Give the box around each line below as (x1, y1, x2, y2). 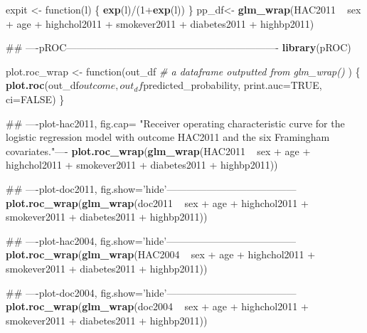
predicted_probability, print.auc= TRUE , (143, 78, 322, 92)
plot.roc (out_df (6, 78, 79, 92)
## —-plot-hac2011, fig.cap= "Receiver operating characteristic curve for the (6, 115, 345, 130)
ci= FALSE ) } (6, 91, 65, 106)
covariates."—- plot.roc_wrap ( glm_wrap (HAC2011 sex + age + (6, 143, 311, 158)
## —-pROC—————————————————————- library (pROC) (6, 40, 351, 55)
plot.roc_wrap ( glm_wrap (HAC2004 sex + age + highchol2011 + (6, 247, 316, 262)
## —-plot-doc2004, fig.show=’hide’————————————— (6, 285, 297, 300)
